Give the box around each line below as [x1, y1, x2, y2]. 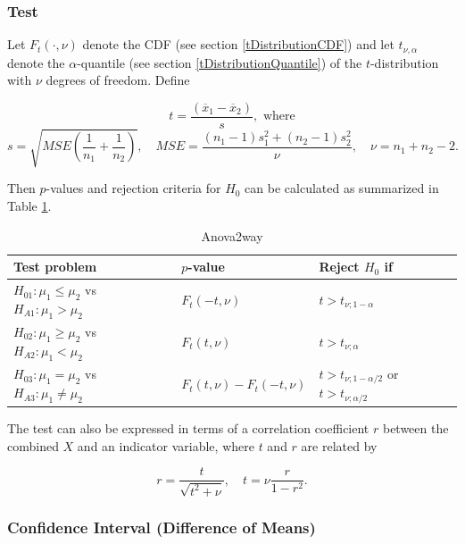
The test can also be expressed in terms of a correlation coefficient [7, 419, 370, 438]
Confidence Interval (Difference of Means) [7, 515, 316, 538]
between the [382, 419, 449, 438]
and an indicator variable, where [77, 436, 254, 455]
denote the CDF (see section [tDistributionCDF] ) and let [82, 35, 394, 54]
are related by [301, 436, 378, 455]
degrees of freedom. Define [46, 71, 190, 89]
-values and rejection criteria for [46, 179, 221, 197]
